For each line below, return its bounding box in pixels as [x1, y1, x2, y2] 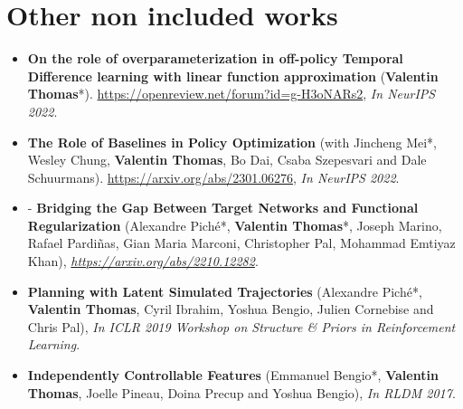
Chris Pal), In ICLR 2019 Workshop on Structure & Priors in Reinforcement [27, 317, 456, 336]
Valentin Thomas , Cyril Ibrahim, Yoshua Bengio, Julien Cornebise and [27, 300, 434, 319]
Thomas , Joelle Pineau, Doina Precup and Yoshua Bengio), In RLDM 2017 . [27, 383, 456, 402]
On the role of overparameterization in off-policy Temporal [27, 49, 403, 68]
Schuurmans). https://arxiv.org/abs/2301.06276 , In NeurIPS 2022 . [27, 167, 400, 186]
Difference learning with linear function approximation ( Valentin [27, 66, 439, 85]
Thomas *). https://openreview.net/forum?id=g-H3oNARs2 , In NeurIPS [27, 84, 436, 103]
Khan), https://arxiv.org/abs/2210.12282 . [27, 252, 259, 271]
